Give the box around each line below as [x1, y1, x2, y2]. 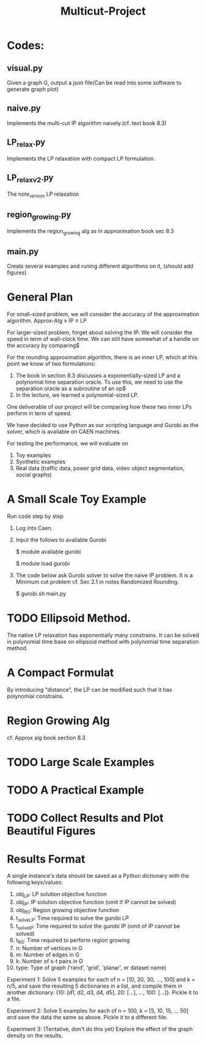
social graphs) [15, 471, 52, 478]
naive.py [7, 103, 41, 113]
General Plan [7, 290, 73, 304]
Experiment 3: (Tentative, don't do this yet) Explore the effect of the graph [7, 1025, 193, 1033]
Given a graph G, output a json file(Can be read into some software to [7, 79, 182, 86]
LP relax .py [7, 137, 46, 149]
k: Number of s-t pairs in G [15, 958, 83, 965]
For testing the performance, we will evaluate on [7, 440, 129, 447]
